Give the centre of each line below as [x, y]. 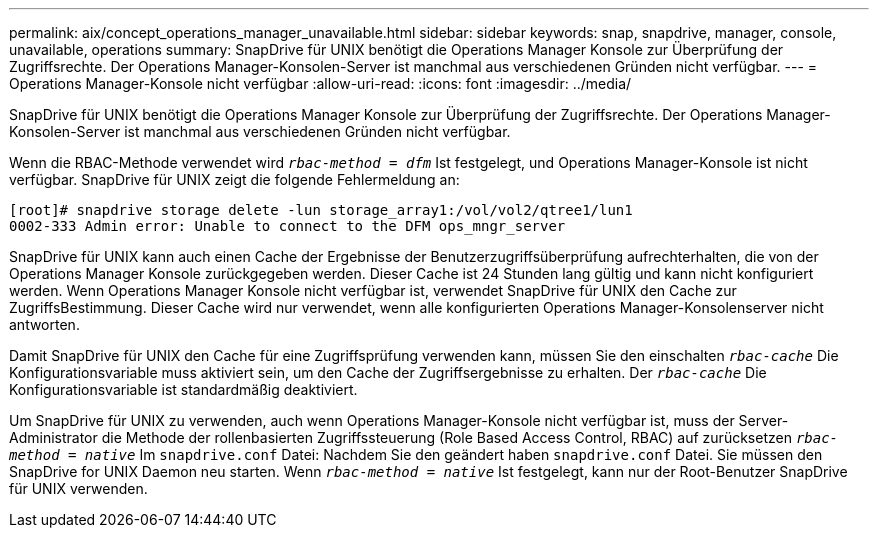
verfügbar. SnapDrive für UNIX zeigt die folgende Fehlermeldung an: [234, 179]
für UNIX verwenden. [78, 488]
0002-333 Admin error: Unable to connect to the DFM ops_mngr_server [287, 226]
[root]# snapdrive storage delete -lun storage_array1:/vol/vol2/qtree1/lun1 [321, 210]
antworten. [44, 324]
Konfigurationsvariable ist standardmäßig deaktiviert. [183, 389]
